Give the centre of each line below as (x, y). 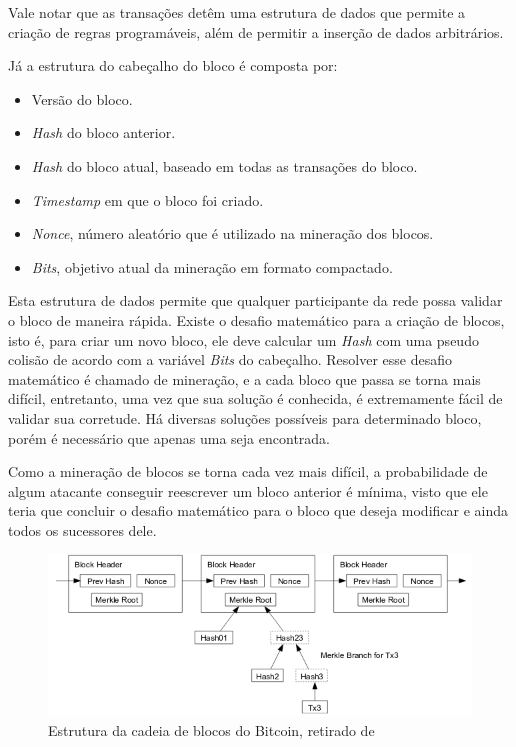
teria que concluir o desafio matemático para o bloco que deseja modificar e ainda (258, 510)
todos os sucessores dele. (82, 529)
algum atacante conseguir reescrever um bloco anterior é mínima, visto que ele (248, 490)
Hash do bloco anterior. (103, 132)
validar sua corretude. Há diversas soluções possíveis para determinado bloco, (245, 417)
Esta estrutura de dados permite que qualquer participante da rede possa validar (255, 300)
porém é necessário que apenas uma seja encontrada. (169, 437)
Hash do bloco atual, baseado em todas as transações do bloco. (224, 165)
